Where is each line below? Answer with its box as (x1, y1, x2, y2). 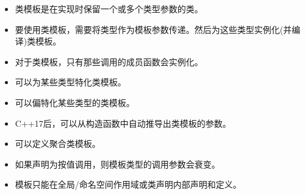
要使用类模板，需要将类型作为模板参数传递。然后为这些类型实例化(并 (15, 23, 292, 35)
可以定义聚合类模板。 (15, 137, 101, 150)
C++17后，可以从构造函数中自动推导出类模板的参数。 (15, 116, 231, 129)
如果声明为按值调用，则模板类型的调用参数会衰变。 (15, 157, 220, 170)
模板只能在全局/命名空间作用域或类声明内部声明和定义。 (15, 178, 242, 191)
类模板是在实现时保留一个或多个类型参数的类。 (15, 2, 203, 15)
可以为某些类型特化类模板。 (15, 76, 126, 88)
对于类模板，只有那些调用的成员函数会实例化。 (15, 55, 203, 68)
